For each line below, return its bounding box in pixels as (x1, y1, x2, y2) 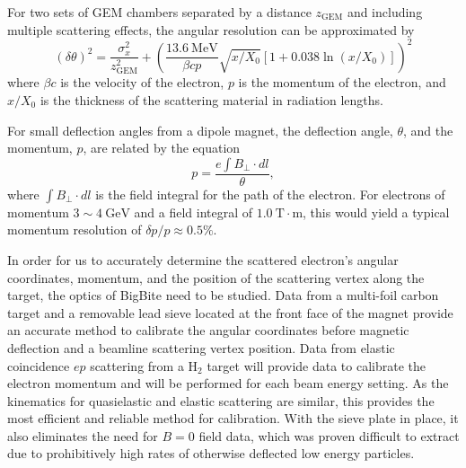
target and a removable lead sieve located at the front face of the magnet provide (7, 303, 453, 322)
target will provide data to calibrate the (207, 356, 426, 375)
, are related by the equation (83, 138, 241, 157)
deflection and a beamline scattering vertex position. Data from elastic (7, 338, 395, 357)
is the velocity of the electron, (60, 73, 224, 92)
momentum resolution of (7, 220, 142, 239)
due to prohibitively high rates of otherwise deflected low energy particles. (7, 444, 415, 463)
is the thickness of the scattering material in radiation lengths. (40, 90, 383, 109)
